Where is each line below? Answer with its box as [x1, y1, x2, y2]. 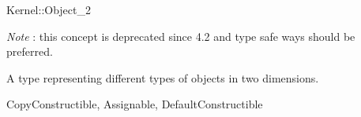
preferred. [6, 43, 53, 60]
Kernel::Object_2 [6, 2, 92, 17]
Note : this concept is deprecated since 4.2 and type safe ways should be [6, 27, 355, 44]
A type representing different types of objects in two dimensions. [6, 69, 319, 86]
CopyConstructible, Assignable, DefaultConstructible [6, 96, 263, 112]
